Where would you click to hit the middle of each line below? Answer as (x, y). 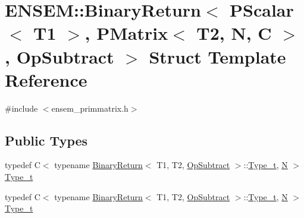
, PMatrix (126, 33)
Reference (46, 79)
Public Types (46, 140)
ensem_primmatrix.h (90, 108)
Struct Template (217, 56)
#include (21, 108)
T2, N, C (234, 33)
